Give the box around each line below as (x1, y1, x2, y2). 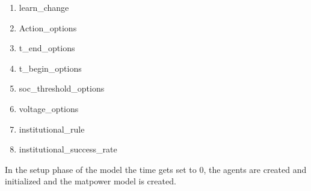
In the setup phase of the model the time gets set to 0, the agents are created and (5, 163, 307, 175)
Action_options (19, 21, 77, 34)
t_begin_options (19, 61, 82, 74)
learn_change (19, 1, 69, 13)
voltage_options (19, 102, 79, 114)
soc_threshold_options (19, 82, 105, 95)
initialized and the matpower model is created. (5, 175, 176, 187)
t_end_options (19, 42, 75, 54)
